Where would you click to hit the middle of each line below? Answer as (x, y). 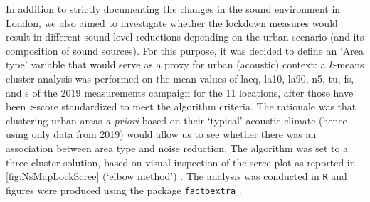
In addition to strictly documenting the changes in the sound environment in (173, 9)
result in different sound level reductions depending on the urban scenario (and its (185, 37)
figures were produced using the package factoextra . (124, 190)
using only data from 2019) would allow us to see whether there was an (161, 134)
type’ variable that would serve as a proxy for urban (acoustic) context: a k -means (185, 64)
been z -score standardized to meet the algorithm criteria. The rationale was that (181, 106)
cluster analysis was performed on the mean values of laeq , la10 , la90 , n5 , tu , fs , (180, 78)
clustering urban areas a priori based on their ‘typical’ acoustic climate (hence (176, 120)
